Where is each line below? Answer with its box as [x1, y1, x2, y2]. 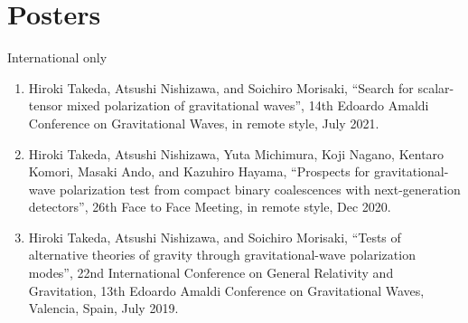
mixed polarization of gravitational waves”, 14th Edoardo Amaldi [66, 96, 429, 115]
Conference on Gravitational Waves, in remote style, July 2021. [28, 113, 379, 132]
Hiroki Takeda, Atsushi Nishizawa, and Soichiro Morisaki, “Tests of [28, 227, 401, 246]
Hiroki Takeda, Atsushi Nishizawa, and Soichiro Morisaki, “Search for [28, 78, 414, 97]
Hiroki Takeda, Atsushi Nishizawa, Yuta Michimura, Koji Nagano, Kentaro [28, 144, 445, 163]
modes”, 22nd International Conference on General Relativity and [28, 263, 394, 282]
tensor [28, 96, 63, 115]
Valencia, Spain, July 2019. [28, 299, 179, 318]
